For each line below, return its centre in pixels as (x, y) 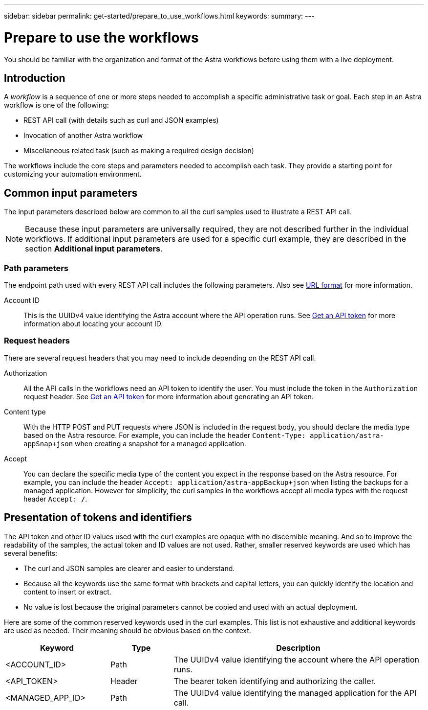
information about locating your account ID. (93, 323)
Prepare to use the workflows (101, 37)
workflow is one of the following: (56, 105)
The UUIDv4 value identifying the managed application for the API (295, 693)
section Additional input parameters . (94, 249)
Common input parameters (71, 193)
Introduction (35, 78)
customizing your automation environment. (73, 174)
